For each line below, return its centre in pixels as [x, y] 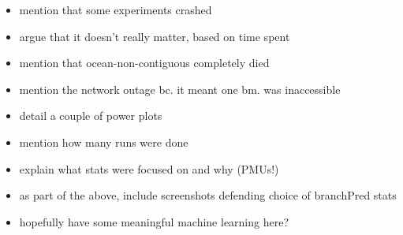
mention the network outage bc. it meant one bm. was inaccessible [180, 89]
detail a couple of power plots [91, 116]
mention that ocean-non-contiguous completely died [144, 63]
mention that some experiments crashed [116, 9]
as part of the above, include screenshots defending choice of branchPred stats [208, 195]
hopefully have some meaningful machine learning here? [154, 221]
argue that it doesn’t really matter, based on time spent [155, 36]
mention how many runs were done [104, 142]
